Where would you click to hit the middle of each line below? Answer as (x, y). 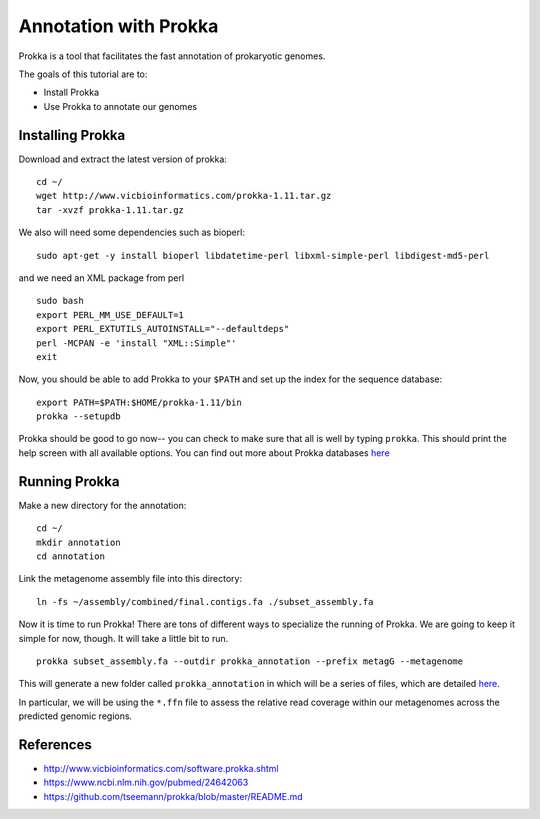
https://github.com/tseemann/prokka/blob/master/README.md (173, 796)
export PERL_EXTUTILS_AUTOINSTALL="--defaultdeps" (163, 329)
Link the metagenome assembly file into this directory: (130, 579)
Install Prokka (71, 92)
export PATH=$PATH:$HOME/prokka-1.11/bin (139, 402)
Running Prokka (69, 481)
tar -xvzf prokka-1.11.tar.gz (110, 209)
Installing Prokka (72, 135)
